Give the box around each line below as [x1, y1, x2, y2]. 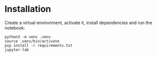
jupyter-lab [4, 47, 29, 52]
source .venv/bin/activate [4, 38, 60, 44]
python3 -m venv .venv [4, 34, 51, 39]
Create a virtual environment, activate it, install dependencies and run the [4, 20, 153, 26]
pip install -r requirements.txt [4, 43, 73, 48]
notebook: [4, 25, 25, 30]
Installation [4, 3, 51, 15]
